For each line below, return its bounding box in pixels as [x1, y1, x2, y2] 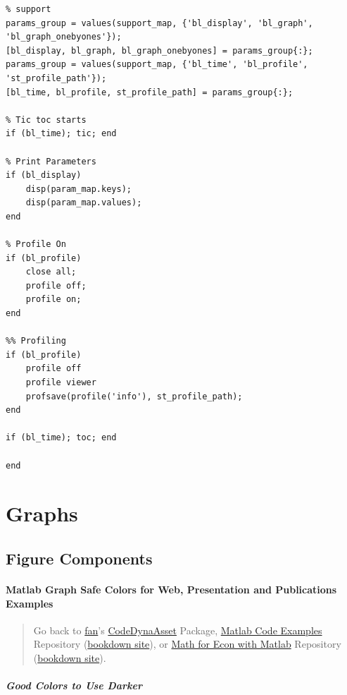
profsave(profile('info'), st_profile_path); [25, 391, 243, 401]
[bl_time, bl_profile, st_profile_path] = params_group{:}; [6, 87, 294, 97]
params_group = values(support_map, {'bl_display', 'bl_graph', [6, 18, 313, 28]
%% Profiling [6, 336, 66, 346]
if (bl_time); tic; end [6, 128, 117, 139]
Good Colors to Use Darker [6, 678, 142, 693]
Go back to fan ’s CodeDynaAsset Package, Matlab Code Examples [33, 622, 322, 637]
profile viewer [25, 377, 96, 388]
